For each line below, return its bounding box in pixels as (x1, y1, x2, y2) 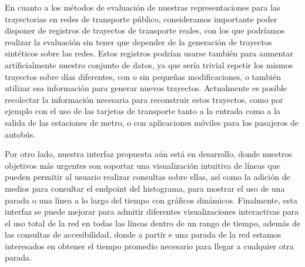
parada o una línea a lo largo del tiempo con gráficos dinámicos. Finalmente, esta (5, 193, 297, 206)
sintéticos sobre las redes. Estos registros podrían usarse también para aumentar (5, 47, 293, 59)
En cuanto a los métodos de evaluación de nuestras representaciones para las (5, 1, 280, 13)
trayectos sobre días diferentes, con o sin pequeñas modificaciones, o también (5, 70, 281, 82)
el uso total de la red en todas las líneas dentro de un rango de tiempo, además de (5, 216, 301, 229)
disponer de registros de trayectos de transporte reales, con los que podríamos (5, 24, 285, 36)
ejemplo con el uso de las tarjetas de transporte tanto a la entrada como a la (5, 105, 281, 117)
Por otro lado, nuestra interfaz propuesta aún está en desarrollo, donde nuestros (5, 148, 293, 160)
